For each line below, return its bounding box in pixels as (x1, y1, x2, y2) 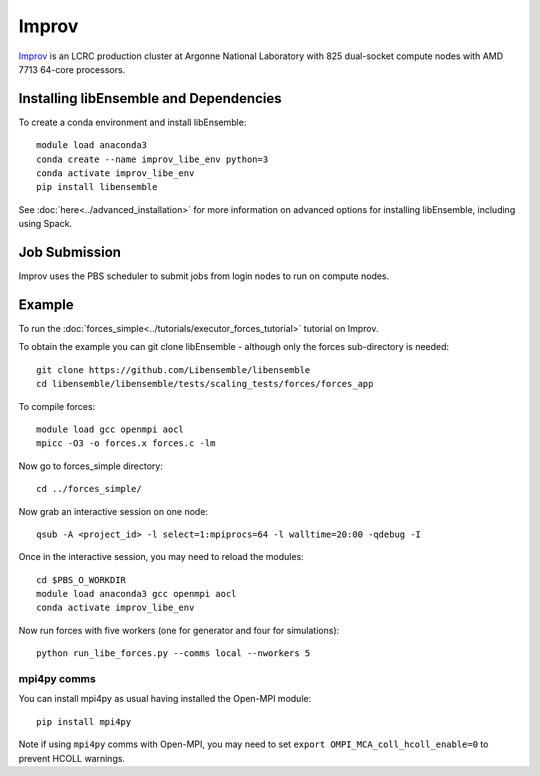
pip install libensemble (36, 181, 158, 193)
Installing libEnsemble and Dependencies (18, 90, 282, 107)
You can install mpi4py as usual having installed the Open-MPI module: (18, 693, 312, 705)
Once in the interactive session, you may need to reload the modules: (18, 551, 304, 563)
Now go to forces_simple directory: (18, 460, 164, 472)
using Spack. (18, 218, 73, 230)
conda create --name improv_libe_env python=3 (36, 153, 269, 165)
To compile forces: (18, 400, 96, 412)
